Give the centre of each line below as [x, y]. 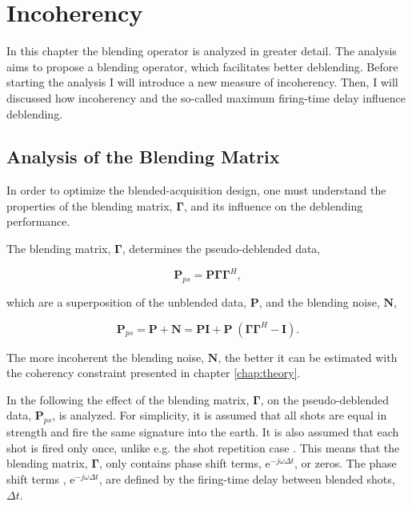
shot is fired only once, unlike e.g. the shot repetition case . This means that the [203, 447]
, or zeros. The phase [346, 463]
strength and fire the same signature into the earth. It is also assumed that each [203, 432]
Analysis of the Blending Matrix [143, 157]
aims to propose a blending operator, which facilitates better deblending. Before [202, 66]
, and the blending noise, [319, 301]
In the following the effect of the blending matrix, [128, 399]
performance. [38, 221]
